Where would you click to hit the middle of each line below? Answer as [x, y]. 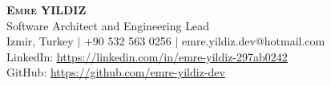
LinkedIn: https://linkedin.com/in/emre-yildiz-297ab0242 [147, 56]
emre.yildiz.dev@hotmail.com [254, 41]
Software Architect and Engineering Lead [108, 25]
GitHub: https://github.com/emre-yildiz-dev [116, 72]
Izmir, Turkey [40, 41]
